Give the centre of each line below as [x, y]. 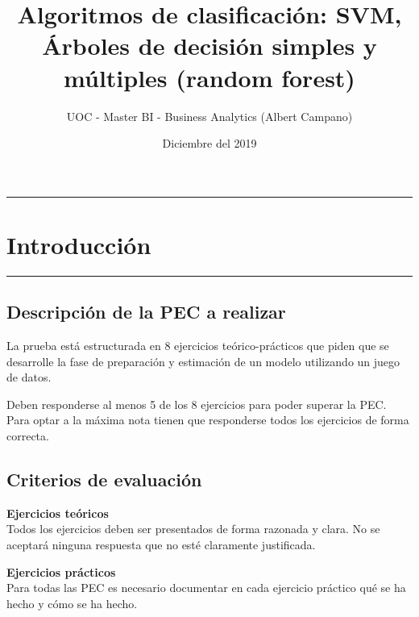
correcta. [28, 435]
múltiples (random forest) [209, 77]
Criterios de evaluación [104, 479]
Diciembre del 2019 [209, 143]
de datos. [29, 377]
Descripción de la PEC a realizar [146, 312]
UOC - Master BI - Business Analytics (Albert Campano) [209, 116]
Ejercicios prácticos [61, 571]
